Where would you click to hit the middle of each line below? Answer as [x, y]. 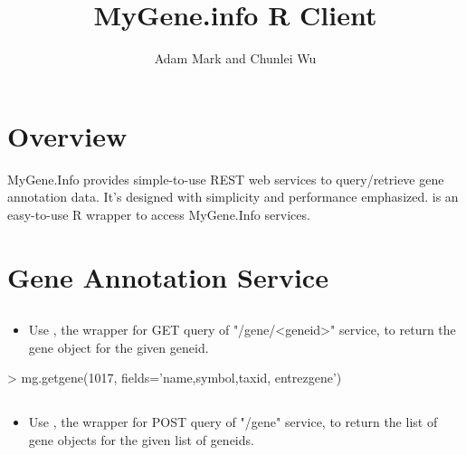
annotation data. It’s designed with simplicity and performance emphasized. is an [233, 197]
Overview [67, 135]
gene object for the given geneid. [119, 347]
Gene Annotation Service [168, 276]
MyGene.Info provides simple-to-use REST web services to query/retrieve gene [226, 179]
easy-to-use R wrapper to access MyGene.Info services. [159, 214]
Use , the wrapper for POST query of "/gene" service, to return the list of [233, 422]
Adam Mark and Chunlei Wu [235, 58]
